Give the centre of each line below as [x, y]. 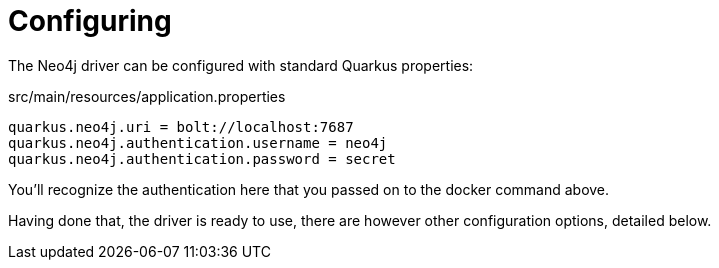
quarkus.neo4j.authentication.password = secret [202, 158]
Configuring [90, 21]
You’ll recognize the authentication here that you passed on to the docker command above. [309, 189]
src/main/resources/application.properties [147, 96]
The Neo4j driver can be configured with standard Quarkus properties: [241, 65]
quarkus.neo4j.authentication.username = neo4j [198, 142]
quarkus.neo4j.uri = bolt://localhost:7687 [181, 126]
